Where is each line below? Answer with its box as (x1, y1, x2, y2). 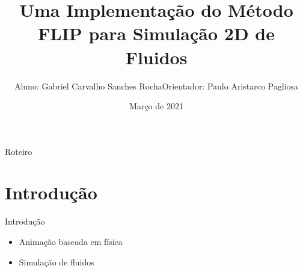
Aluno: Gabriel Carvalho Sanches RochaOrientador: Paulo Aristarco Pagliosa (14, 79, 299, 92)
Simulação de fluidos (19, 255, 94, 268)
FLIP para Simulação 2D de (38, 21, 275, 46)
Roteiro (5, 145, 32, 157)
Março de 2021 (129, 100, 183, 112)
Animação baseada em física (19, 235, 123, 247)
